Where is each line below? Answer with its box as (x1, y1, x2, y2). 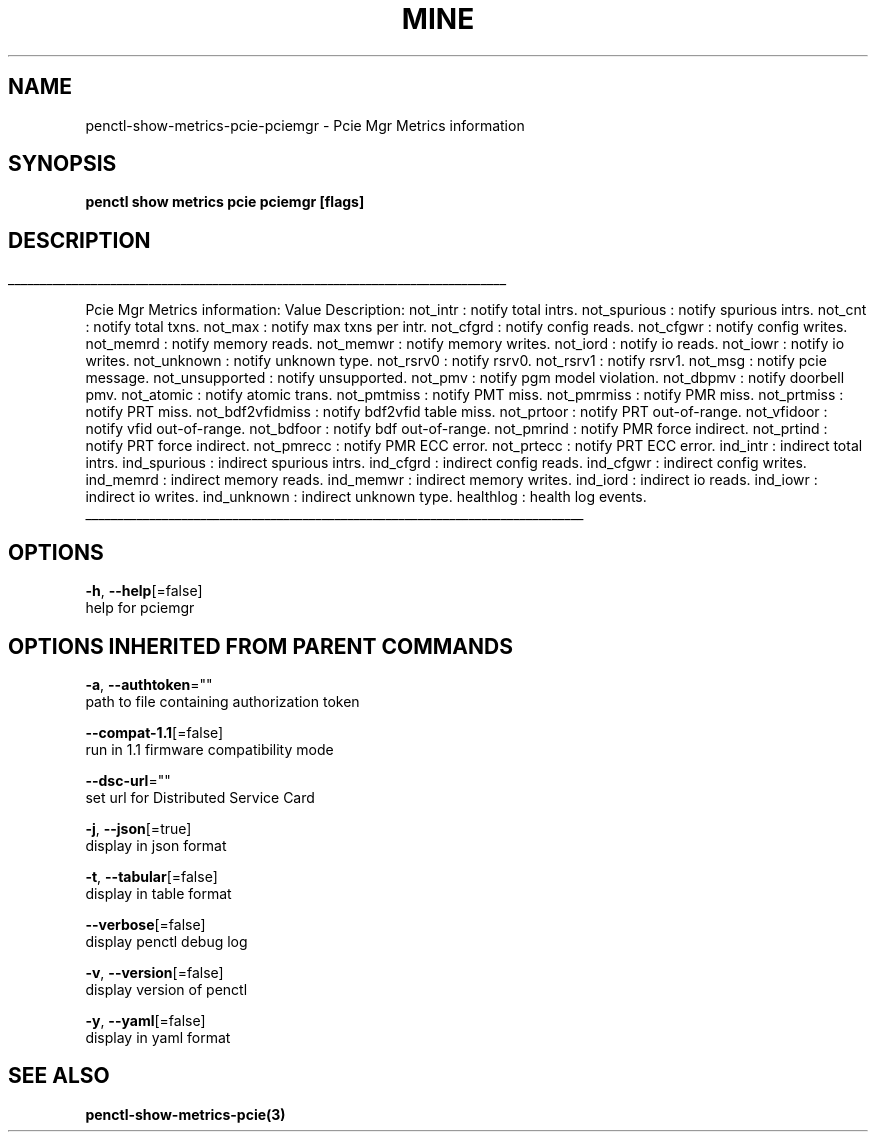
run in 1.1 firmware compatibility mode (85, 740, 334, 758)
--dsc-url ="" (85, 771, 171, 789)
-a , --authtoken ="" (85, 675, 213, 693)
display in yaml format (85, 1028, 231, 1046)
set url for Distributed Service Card (85, 788, 315, 806)
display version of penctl (85, 980, 248, 998)
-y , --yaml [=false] (85, 1011, 206, 1029)
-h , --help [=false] (85, 582, 203, 600)
